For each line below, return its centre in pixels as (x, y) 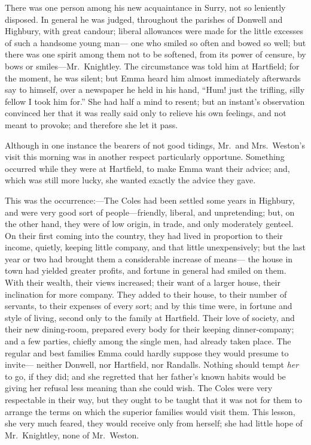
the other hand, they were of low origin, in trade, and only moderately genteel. (149, 224)
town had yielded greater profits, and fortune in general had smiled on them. (146, 270)
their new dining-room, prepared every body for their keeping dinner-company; (150, 329)
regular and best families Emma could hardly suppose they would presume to (147, 352)
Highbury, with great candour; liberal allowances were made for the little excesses (154, 31)
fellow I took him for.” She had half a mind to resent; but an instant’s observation (155, 101)
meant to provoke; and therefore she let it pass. (92, 124)
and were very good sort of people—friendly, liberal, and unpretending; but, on (150, 212)
